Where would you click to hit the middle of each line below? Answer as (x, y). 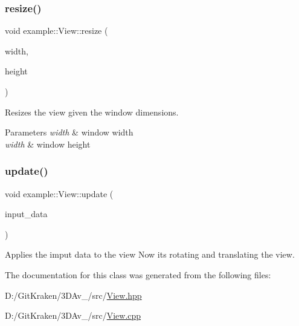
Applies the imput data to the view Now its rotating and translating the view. (150, 254)
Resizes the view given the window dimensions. (92, 112)
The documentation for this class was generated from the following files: (138, 274)
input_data (26, 214)
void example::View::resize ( (56, 31)
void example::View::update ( (59, 193)
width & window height (48, 144)
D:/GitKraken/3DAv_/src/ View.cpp (73, 315)
